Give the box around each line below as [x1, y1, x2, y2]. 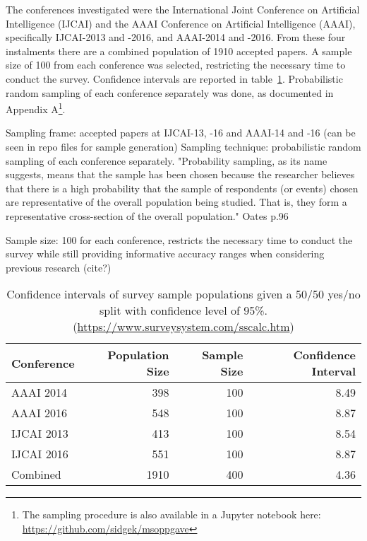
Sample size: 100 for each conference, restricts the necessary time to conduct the [6, 232, 353, 247]
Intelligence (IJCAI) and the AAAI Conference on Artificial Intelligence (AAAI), [6, 16, 356, 30]
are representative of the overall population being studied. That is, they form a [6, 194, 347, 209]
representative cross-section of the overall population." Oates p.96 [6, 208, 289, 223]
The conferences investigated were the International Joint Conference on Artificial [6, 2, 360, 16]
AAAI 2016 [11, 405, 68, 421]
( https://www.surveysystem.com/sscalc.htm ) [73, 318, 294, 335]
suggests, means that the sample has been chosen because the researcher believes [6, 167, 355, 182]
